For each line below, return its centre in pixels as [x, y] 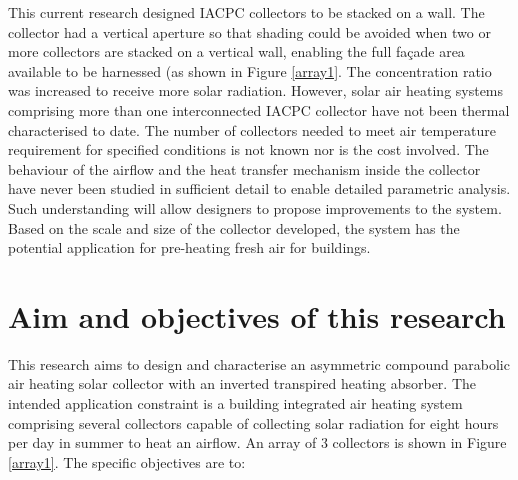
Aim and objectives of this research [257, 315]
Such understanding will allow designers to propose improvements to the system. [255, 207]
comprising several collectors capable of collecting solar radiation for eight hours [253, 422]
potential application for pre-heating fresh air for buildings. [189, 247]
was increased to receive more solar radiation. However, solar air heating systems [256, 90]
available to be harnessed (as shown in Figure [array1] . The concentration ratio [250, 70]
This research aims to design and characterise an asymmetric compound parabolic [259, 363]
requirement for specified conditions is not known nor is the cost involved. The [248, 149]
